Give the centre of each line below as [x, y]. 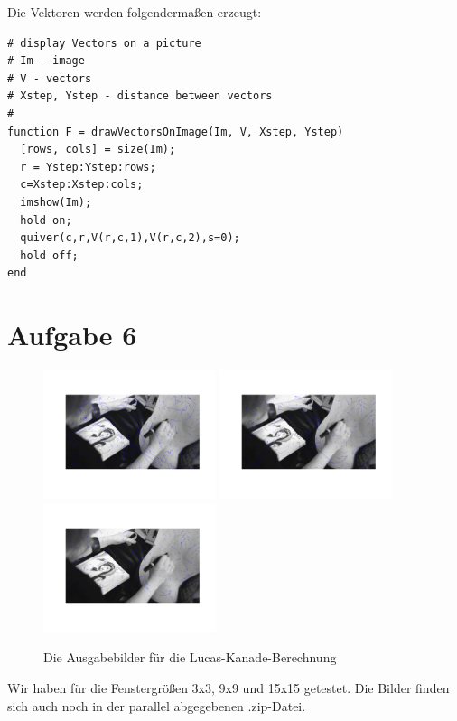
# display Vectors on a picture [104, 43]
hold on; [46, 220]
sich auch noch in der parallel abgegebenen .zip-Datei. [157, 705]
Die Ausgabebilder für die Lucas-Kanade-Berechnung [190, 657]
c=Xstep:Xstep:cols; [82, 185]
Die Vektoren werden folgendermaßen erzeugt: [135, 12]
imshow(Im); [56, 202]
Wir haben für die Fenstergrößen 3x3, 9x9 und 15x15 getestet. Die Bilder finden [228, 688]
